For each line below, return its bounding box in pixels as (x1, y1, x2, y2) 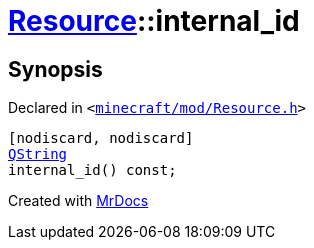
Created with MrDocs (8, 192, 149, 210)
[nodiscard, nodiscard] (8, 130, 194, 147)
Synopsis (8, 56, 103, 82)
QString (8, 146, 68, 163)
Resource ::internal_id (8, 4, 300, 38)
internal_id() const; (8, 162, 177, 179)
